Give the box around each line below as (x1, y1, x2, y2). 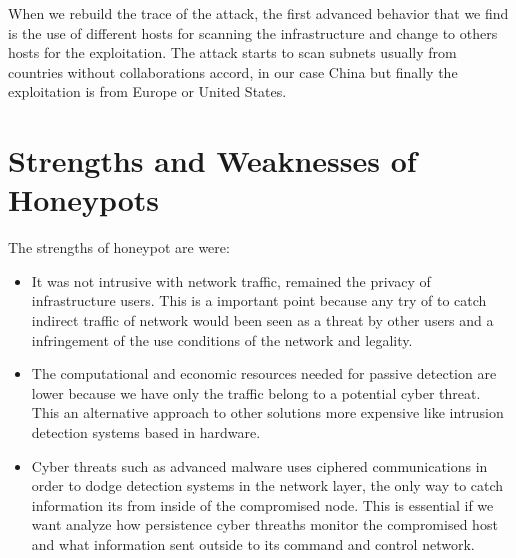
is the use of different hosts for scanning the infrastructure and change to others (8, 22, 498, 43)
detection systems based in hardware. (31, 422, 261, 443)
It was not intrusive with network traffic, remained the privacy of (31, 270, 431, 291)
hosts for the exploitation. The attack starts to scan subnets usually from (8, 42, 457, 63)
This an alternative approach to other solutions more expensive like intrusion (31, 402, 504, 423)
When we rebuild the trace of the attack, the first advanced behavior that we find (8, 3, 509, 23)
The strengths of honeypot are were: (8, 237, 230, 258)
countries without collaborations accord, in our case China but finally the (8, 61, 458, 82)
